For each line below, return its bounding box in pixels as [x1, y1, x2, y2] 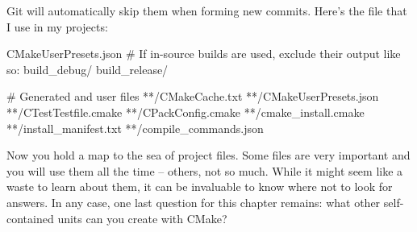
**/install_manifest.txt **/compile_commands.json [6, 119, 264, 136]
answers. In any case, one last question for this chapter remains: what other [6, 193, 381, 210]
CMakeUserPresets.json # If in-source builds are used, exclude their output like [6, 45, 401, 62]
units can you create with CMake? [57, 209, 227, 226]
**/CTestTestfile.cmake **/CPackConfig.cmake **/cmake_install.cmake [6, 103, 365, 120]
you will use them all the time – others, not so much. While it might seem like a [6, 162, 403, 179]
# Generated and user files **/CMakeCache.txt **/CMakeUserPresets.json [6, 88, 379, 105]
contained [6, 209, 54, 226]
